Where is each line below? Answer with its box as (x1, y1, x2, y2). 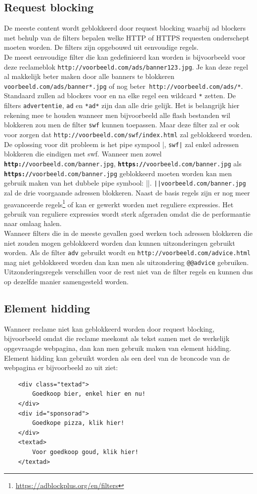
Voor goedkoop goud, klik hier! (32, 448, 139, 456)
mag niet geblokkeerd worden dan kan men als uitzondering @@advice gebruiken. (4, 257, 249, 267)
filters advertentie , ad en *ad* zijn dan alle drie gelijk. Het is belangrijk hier (4, 100, 240, 111)
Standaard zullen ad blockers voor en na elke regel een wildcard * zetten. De (4, 90, 236, 101)
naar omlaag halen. (4, 218, 62, 228)
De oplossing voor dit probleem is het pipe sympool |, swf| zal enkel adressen (4, 139, 239, 149)
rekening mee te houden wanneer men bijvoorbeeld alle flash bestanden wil (4, 110, 230, 120)
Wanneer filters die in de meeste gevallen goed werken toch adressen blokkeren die (4, 228, 253, 238)
